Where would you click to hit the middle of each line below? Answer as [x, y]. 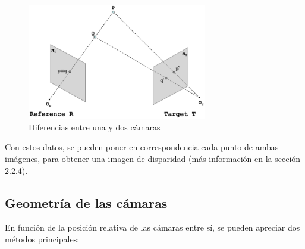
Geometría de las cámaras [86, 202]
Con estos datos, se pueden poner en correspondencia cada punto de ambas [142, 147]
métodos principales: [42, 239]
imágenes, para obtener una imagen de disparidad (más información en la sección [153, 159]
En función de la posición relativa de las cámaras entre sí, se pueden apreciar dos [152, 227]
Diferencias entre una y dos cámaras [95, 127]
